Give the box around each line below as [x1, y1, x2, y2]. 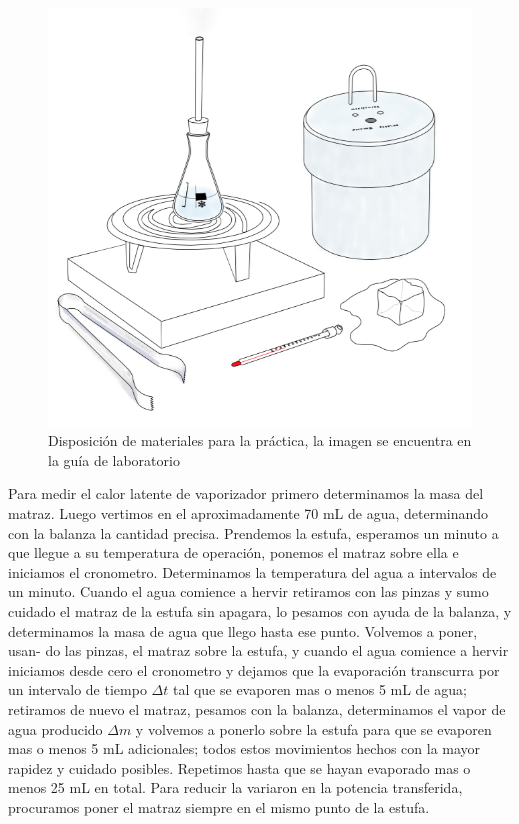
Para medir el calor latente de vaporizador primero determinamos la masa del [8, 483, 484, 504]
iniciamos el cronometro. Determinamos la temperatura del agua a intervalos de [8, 561, 497, 582]
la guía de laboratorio [48, 449, 180, 470]
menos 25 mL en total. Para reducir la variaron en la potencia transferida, [8, 777, 463, 798]
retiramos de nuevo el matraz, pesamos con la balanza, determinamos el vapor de [8, 698, 506, 719]
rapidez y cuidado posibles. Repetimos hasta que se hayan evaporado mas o [8, 757, 471, 778]
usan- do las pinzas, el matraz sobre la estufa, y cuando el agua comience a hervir [8, 640, 509, 661]
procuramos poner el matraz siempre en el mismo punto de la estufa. [8, 796, 430, 817]
